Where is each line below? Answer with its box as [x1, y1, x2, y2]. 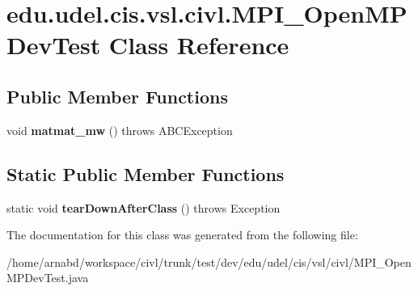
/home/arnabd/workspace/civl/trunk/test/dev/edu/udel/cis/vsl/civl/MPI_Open [6, 253, 412, 270]
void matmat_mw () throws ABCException [6, 121, 233, 138]
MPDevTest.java [6, 269, 89, 286]
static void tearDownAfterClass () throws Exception [6, 199, 281, 216]
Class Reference [108, 28, 289, 61]
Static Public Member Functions [6, 161, 285, 186]
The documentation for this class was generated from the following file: [6, 226, 358, 243]
